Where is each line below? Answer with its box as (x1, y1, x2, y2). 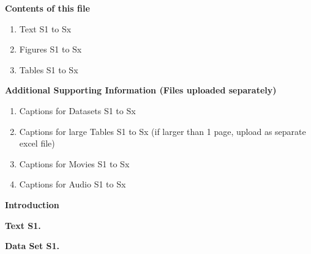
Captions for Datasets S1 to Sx (19, 104, 136, 117)
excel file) (19, 137, 55, 150)
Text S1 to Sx (19, 22, 72, 35)
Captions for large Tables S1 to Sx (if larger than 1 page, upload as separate (19, 125, 306, 137)
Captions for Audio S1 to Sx (19, 178, 126, 191)
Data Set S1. (5, 239, 60, 252)
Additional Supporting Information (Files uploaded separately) (5, 84, 277, 96)
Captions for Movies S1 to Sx (19, 157, 130, 170)
